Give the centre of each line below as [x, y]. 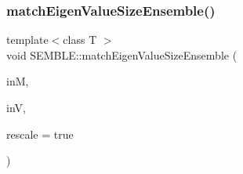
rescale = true [40, 134]
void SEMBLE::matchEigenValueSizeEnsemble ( [122, 54]
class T [80, 40]
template [27, 40]
